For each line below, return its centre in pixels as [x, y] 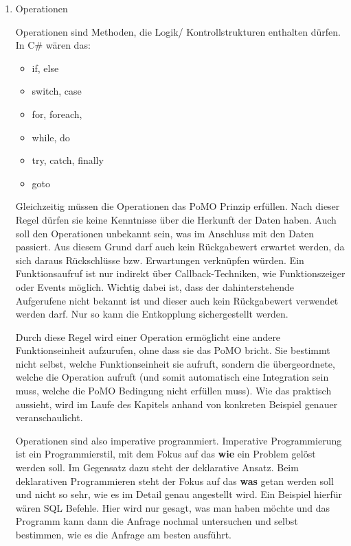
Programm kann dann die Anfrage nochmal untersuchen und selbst [157, 521]
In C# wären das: [53, 45]
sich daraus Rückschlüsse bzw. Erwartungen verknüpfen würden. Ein [160, 260]
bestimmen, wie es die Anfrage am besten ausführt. [123, 534]
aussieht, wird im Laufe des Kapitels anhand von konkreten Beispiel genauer [177, 404]
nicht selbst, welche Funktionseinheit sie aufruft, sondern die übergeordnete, [175, 363]
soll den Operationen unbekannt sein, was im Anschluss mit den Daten [165, 233]
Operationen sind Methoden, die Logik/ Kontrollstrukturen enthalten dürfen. [178, 31]
